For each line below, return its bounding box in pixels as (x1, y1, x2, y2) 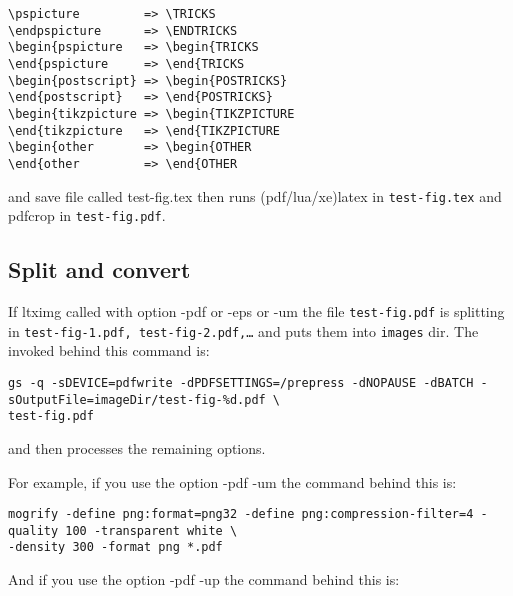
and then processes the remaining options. (8, 437, 266, 458)
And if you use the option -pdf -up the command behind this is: (8, 569, 400, 590)
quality (8, 523, 59, 538)
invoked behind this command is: (8, 340, 210, 361)
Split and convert (8, 254, 191, 285)
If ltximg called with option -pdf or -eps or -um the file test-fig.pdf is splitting (8, 301, 505, 322)
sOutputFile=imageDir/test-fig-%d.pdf (8, 392, 266, 407)
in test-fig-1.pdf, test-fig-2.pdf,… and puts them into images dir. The (8, 320, 479, 341)
